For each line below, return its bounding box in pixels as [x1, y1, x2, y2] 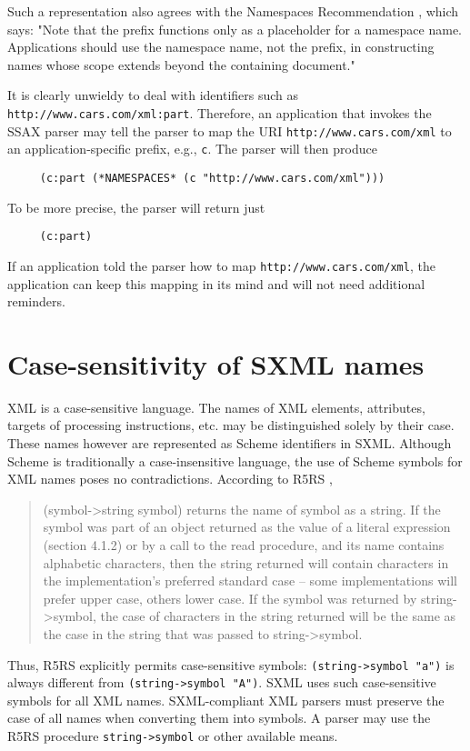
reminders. [7, 292, 65, 311]
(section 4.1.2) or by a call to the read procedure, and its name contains [43, 535, 445, 554]
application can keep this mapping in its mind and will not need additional [7, 274, 425, 293]
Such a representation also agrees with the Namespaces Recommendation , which [7, 2, 459, 20]
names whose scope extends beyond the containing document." [7, 55, 355, 74]
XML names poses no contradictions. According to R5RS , [7, 469, 333, 488]
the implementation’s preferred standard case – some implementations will [43, 571, 457, 590]
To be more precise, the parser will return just [7, 197, 265, 216]
